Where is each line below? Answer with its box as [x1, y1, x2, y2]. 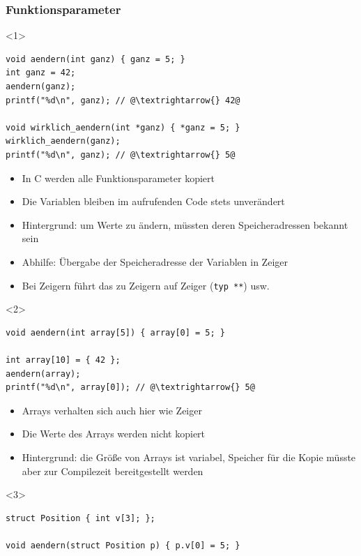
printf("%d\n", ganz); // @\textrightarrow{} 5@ [6, 149, 236, 160]
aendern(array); [6, 368, 81, 379]
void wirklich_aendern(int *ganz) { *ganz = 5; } [6, 122, 240, 133]
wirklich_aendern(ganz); [6, 136, 121, 146]
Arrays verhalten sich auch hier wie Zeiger [22, 403, 202, 417]
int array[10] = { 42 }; [6, 354, 121, 365]
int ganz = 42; [6, 68, 76, 78]
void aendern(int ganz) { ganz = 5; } [6, 54, 185, 64]
